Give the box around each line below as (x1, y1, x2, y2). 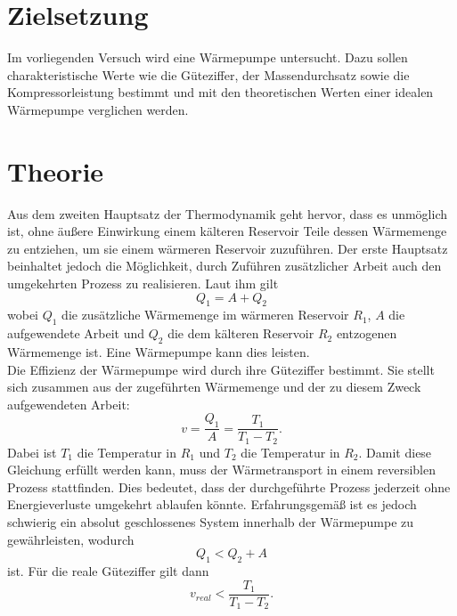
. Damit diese (358, 442, 432, 461)
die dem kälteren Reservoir (167, 324, 314, 343)
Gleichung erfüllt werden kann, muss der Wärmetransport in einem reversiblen (7, 460, 437, 479)
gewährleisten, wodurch (7, 530, 135, 548)
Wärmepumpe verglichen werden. (7, 100, 189, 118)
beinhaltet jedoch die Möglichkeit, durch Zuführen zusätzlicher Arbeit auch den (7, 256, 442, 275)
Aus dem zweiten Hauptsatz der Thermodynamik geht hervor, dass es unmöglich (7, 204, 448, 223)
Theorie (7, 152, 104, 189)
